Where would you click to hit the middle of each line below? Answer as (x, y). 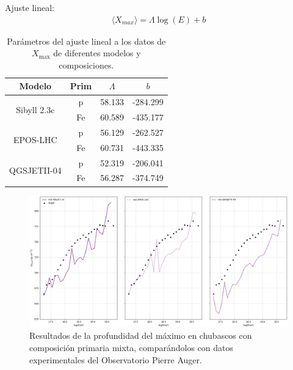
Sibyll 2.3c (35, 109)
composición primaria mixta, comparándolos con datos (132, 348)
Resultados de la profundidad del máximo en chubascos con (141, 335)
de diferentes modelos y (97, 53)
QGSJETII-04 (35, 170)
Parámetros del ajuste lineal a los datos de (86, 41)
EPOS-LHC (35, 140)
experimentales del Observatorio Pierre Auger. (116, 359)
